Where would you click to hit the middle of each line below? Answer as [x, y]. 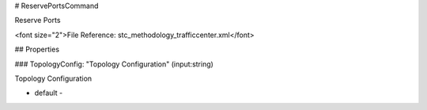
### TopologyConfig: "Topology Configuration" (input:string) [114, 64]
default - [49, 93]
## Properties [37, 49]
